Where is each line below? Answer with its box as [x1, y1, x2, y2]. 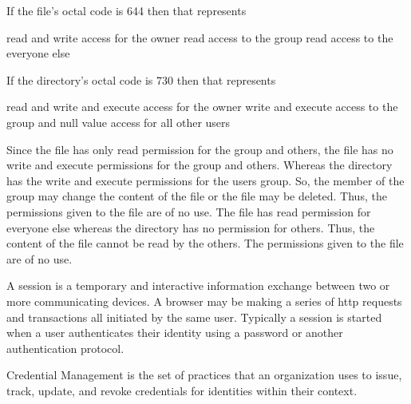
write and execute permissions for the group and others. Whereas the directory [6, 156, 393, 173]
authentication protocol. [6, 339, 124, 356]
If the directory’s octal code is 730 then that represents [6, 71, 276, 88]
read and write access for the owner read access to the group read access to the [6, 29, 393, 46]
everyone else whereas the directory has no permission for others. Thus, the [6, 219, 375, 236]
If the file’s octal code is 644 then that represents [6, 2, 247, 18]
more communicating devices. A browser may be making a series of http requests [6, 292, 402, 309]
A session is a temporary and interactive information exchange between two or [6, 277, 390, 294]
